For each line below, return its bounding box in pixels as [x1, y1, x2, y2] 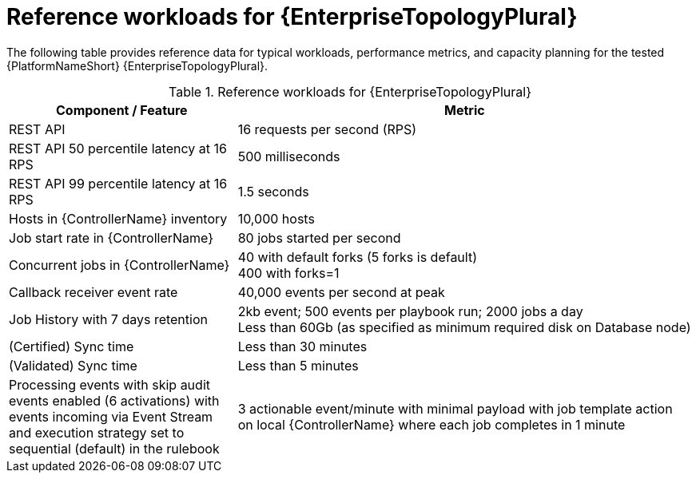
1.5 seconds [237, 183, 309, 200]
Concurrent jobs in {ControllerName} [9, 256, 230, 273]
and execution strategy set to [9, 424, 185, 441]
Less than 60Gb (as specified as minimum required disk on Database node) [237, 319, 691, 335]
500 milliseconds [237, 148, 340, 164]
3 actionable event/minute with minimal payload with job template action [237, 400, 673, 417]
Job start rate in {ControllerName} [9, 229, 214, 246]
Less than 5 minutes [237, 357, 359, 374]
